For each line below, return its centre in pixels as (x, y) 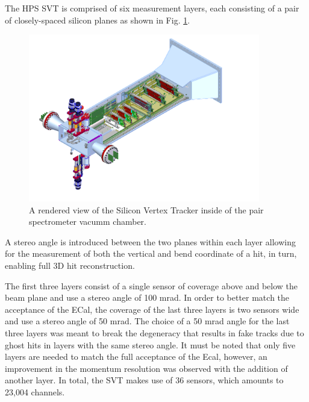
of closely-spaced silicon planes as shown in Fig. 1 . (98, 20)
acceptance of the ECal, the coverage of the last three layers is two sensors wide (152, 309)
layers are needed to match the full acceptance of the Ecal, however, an (136, 356)
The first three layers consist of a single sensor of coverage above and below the (151, 285)
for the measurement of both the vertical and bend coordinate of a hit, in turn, (151, 253)
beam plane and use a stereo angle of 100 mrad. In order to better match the (147, 297)
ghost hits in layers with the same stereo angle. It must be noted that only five (150, 344)
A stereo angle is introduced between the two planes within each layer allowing (150, 241)
